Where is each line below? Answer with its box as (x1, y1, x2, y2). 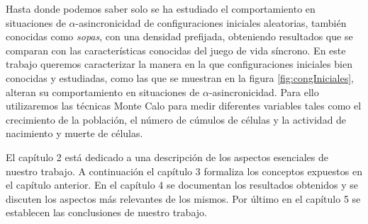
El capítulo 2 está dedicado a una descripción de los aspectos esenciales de (6, 149, 328, 164)
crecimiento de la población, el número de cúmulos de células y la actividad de (6, 112, 347, 126)
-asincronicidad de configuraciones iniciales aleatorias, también (75, 15, 347, 30)
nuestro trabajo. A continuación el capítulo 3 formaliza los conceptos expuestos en (6, 163, 362, 178)
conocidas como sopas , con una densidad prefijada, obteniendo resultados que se (6, 29, 353, 44)
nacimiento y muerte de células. (6, 126, 143, 141)
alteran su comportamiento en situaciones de (6, 84, 200, 99)
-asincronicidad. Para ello (208, 84, 319, 99)
